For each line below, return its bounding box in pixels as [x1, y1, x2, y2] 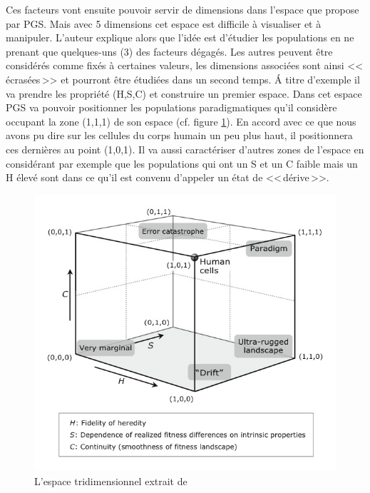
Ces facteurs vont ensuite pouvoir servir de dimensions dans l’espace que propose [6, 2, 359, 16]
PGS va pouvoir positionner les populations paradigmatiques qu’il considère [6, 100, 337, 115]
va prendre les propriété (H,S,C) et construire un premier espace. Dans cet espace [6, 86, 362, 101]
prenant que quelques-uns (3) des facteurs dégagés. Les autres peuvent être [6, 44, 333, 59]
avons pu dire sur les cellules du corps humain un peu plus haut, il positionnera [6, 128, 353, 143]
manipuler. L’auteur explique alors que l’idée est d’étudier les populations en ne [6, 30, 354, 45]
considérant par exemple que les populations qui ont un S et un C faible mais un [6, 156, 358, 171]
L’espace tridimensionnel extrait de [34, 473, 187, 488]
